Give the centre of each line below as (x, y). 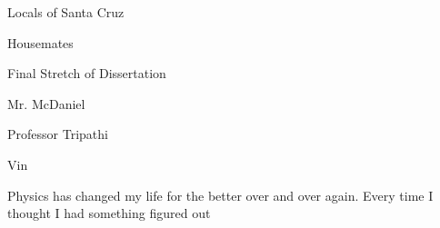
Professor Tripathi (58, 134)
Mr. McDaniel (46, 103)
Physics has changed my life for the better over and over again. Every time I (220, 195)
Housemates (40, 42)
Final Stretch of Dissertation (87, 73)
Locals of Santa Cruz (66, 12)
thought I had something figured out (109, 213)
